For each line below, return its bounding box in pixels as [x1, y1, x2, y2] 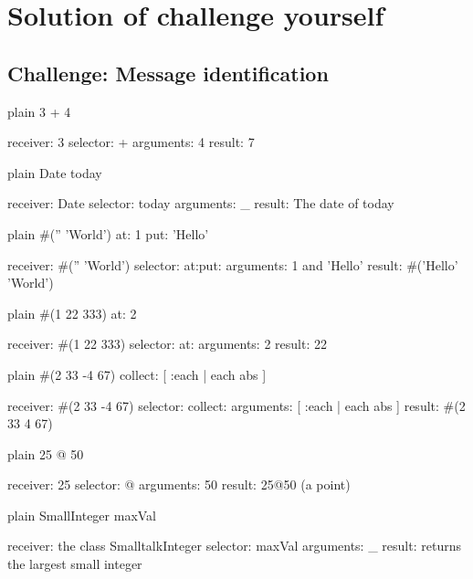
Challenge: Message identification [7, 58, 329, 87]
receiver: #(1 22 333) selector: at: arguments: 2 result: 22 [7, 334, 327, 353]
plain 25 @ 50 [7, 444, 84, 463]
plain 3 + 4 [7, 101, 71, 121]
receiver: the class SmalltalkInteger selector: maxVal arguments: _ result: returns [7, 536, 461, 555]
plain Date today [7, 163, 102, 182]
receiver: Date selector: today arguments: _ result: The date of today [7, 194, 394, 213]
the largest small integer [7, 554, 142, 574]
